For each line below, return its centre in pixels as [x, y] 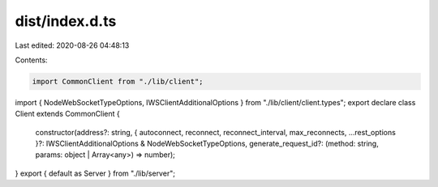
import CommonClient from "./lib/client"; [118, 81]
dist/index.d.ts [66, 21]
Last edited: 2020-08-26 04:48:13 [72, 45]
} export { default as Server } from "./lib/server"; [95, 173]
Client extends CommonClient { [68, 114]
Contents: [31, 60]
